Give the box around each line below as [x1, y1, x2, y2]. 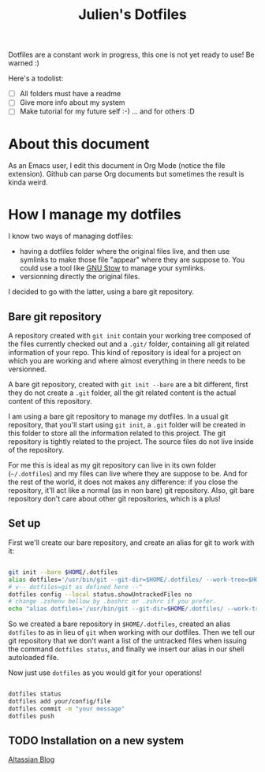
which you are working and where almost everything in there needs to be [8, 356, 246, 366]
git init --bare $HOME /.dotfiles [8, 568, 118, 576]
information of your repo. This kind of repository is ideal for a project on [8, 348, 241, 357]
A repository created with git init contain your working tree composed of [8, 331, 252, 341]
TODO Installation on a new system [8, 734, 184, 748]
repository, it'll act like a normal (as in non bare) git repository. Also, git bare [8, 486, 255, 495]
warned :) [8, 58, 39, 68]
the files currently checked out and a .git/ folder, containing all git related [8, 339, 250, 349]
